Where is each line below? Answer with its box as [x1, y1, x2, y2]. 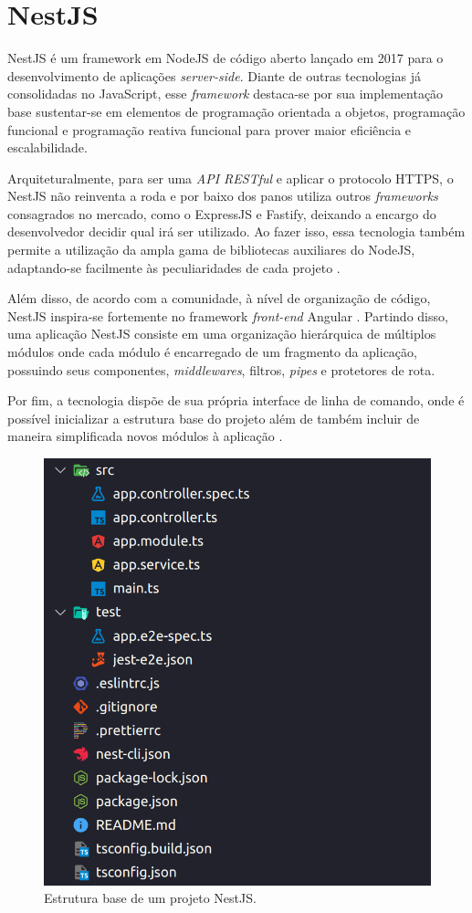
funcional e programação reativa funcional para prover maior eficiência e [7, 120, 412, 139]
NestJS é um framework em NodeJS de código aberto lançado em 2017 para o [7, 48, 444, 68]
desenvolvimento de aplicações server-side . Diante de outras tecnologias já [7, 66, 421, 85]
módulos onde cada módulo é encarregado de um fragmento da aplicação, [7, 342, 417, 362]
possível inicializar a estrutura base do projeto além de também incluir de [7, 408, 420, 427]
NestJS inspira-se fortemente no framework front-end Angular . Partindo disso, [7, 306, 448, 325]
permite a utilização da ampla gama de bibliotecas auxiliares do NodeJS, [7, 240, 415, 259]
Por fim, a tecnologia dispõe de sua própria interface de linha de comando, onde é [7, 391, 465, 410]
